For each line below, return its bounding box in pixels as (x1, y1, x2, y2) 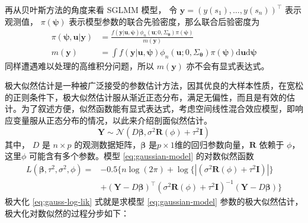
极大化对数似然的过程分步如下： (5, 206, 129, 219)
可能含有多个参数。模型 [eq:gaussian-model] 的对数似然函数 (29, 150, 254, 162)
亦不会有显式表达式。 (186, 59, 269, 72)
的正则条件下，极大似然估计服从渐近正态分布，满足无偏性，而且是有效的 (5, 91, 287, 103)
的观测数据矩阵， (74, 138, 141, 150)
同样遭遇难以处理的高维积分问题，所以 (5, 59, 154, 72)
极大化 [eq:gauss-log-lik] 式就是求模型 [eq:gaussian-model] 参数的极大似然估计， (5, 195, 303, 208)
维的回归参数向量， (174, 138, 249, 150)
